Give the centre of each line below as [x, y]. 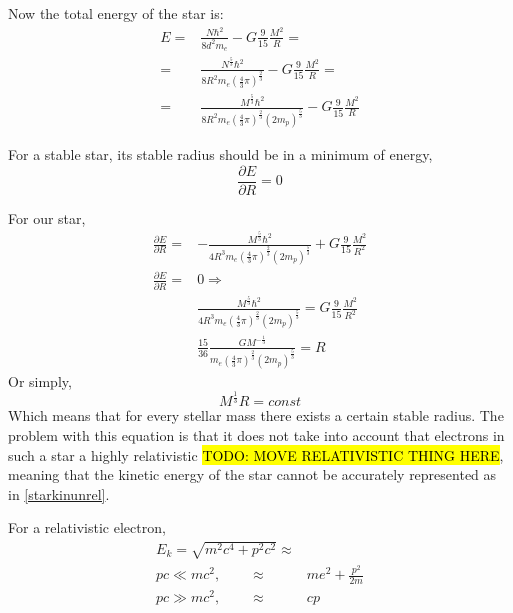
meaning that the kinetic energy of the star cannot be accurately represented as [252, 474]
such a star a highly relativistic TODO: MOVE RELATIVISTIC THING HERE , [256, 454]
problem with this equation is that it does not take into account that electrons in [256, 435]
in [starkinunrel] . [59, 493]
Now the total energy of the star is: [116, 13]
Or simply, [40, 380]
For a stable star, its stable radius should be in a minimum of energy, [220, 153]
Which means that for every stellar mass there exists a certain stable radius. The [256, 415]
